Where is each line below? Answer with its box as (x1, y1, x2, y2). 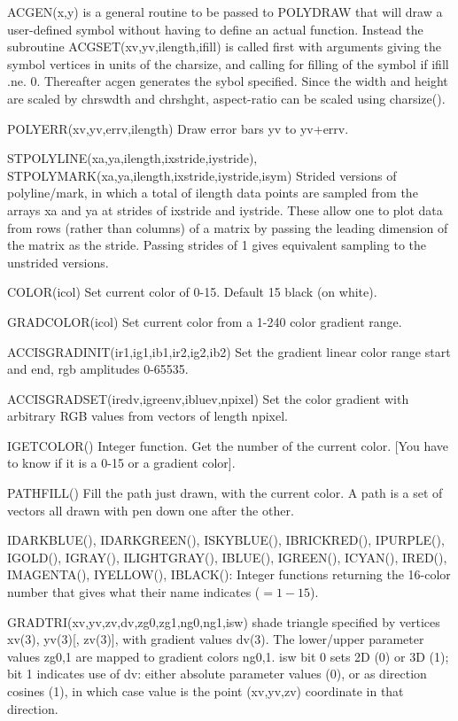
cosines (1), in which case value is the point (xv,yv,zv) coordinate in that (7, 682, 404, 700)
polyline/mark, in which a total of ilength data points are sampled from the (7, 183, 418, 202)
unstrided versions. (7, 252, 109, 271)
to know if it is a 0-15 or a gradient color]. (7, 454, 236, 472)
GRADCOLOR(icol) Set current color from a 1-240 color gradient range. (7, 312, 402, 330)
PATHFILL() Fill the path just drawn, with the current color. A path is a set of (7, 484, 443, 502)
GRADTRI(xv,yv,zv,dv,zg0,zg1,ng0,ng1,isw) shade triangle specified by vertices (7, 612, 440, 631)
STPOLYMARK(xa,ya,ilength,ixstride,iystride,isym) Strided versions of (7, 166, 397, 184)
